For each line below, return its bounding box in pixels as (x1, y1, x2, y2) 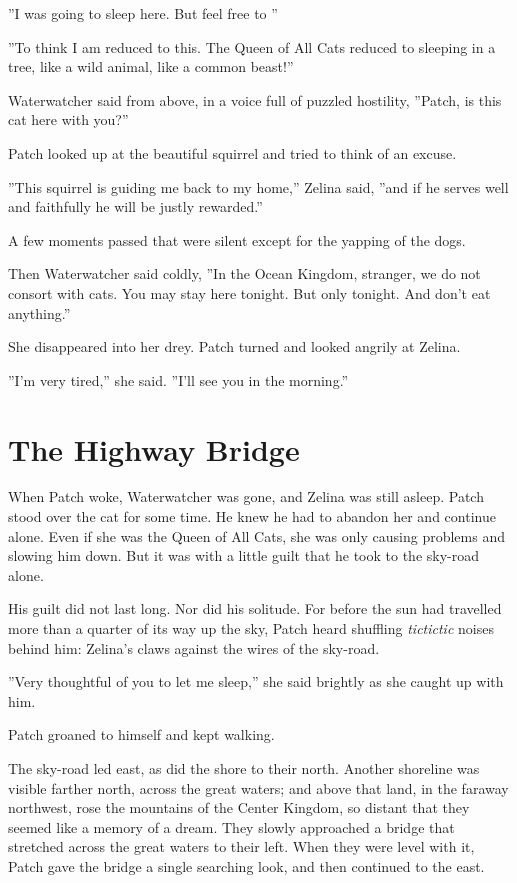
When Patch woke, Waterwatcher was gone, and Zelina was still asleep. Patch (8, 486, 484, 507)
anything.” (8, 302, 71, 323)
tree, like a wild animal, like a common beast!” (8, 56, 294, 77)
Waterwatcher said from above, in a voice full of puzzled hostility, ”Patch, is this (8, 89, 502, 110)
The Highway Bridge (8, 428, 300, 469)
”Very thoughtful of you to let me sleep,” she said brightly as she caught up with (8, 671, 504, 692)
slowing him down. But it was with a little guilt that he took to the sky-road (8, 545, 480, 566)
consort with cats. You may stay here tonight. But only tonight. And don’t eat (8, 282, 491, 303)
